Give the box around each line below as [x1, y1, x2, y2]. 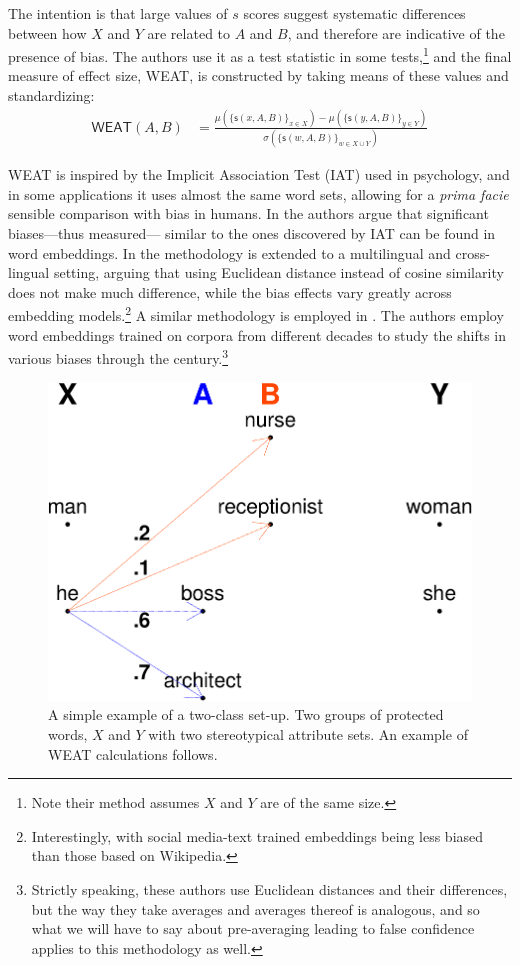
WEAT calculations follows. [48, 743, 218, 764]
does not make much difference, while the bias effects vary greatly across [8, 281, 452, 302]
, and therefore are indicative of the [287, 22, 505, 43]
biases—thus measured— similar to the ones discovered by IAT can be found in [8, 223, 496, 244]
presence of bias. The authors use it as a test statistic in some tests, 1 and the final [8, 43, 512, 66]
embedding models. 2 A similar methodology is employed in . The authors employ [8, 302, 504, 326]
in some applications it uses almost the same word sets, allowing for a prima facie [8, 183, 509, 204]
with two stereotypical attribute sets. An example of [148, 724, 468, 745]
